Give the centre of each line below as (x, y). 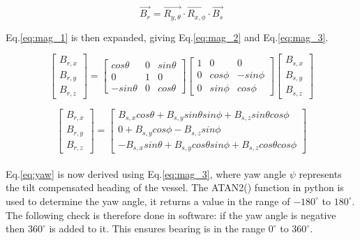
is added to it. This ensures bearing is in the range (157, 228)
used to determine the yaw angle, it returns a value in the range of (148, 201)
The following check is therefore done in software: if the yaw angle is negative (171, 215)
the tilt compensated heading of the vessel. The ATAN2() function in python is (175, 187)
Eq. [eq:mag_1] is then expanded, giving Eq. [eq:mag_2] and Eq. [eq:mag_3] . (167, 37)
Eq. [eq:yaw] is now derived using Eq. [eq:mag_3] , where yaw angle (146, 173)
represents (320, 173)
